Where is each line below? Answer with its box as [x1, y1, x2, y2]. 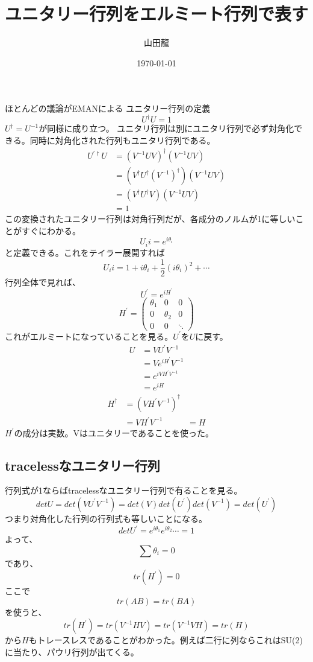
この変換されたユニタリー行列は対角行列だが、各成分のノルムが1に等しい [5, 212, 296, 225]
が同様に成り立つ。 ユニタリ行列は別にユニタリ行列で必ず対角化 [39, 122, 294, 135]
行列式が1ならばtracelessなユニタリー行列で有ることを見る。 [5, 484, 243, 497]
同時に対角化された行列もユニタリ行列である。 [29, 134, 215, 146]
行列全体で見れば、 [5, 275, 81, 288]
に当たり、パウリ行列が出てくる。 [5, 645, 139, 658]
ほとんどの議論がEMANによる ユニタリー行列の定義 [5, 102, 211, 115]
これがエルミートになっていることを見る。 [5, 329, 173, 342]
